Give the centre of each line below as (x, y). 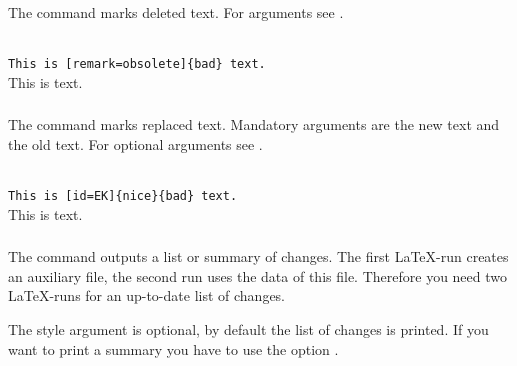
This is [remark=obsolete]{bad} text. (137, 64)
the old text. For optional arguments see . (135, 143)
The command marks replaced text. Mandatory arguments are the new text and (254, 124)
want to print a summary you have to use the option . (173, 348)
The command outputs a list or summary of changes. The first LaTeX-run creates (258, 256)
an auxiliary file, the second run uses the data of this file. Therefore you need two (258, 275)
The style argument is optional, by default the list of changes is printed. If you (248, 329)
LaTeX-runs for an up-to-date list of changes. (147, 295)
